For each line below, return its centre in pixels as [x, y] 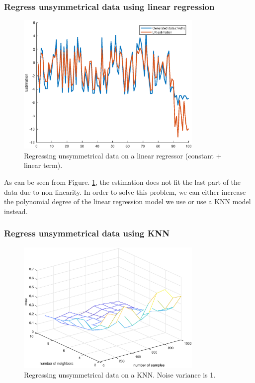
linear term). [43, 165]
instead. [16, 211]
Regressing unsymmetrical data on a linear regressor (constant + [123, 155]
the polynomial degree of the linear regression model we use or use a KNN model [127, 201]
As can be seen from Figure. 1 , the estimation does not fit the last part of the [122, 182]
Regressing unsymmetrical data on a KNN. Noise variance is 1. [120, 375]
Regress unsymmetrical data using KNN [87, 233]
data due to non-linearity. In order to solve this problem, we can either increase [125, 191]
